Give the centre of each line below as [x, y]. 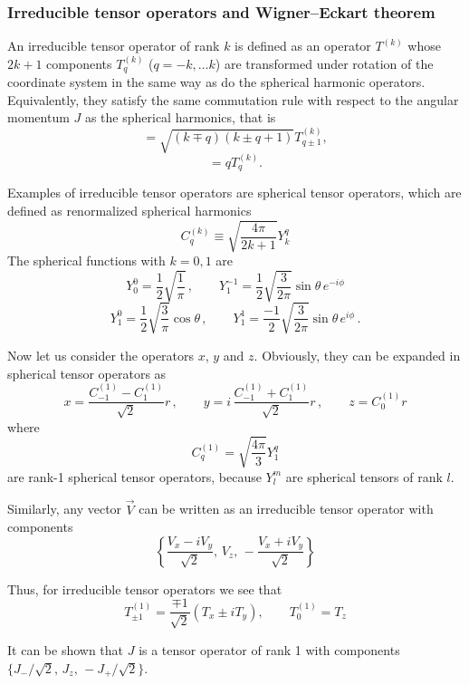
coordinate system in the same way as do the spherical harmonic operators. [216, 82]
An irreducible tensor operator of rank [114, 46]
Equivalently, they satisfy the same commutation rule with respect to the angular [233, 99]
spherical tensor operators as [87, 373]
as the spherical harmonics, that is [180, 117]
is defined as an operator [303, 46]
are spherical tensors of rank [364, 476]
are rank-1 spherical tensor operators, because [134, 476]
